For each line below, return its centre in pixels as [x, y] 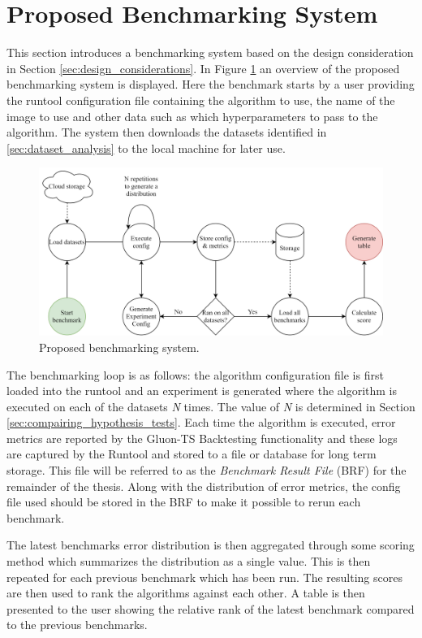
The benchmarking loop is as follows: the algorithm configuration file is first [195, 374]
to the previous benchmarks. [77, 625]
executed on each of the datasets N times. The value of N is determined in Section [211, 406]
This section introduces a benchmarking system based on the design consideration [210, 52]
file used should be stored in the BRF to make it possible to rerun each [184, 502]
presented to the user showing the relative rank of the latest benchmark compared [211, 608]
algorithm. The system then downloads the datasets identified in [167, 132]
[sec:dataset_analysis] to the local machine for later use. [146, 148]
